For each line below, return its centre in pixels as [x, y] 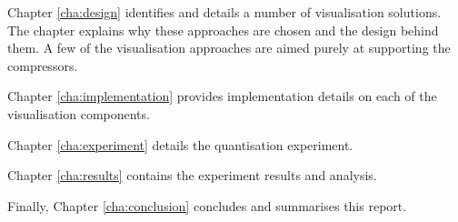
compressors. [43, 65]
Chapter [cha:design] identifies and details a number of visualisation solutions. [224, 12]
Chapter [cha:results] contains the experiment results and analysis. [192, 175]
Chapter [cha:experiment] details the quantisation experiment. [180, 144]
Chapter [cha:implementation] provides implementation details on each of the [222, 96]
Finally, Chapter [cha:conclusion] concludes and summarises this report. [207, 205]
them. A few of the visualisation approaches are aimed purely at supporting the [229, 48]
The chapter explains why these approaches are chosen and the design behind [223, 30]
